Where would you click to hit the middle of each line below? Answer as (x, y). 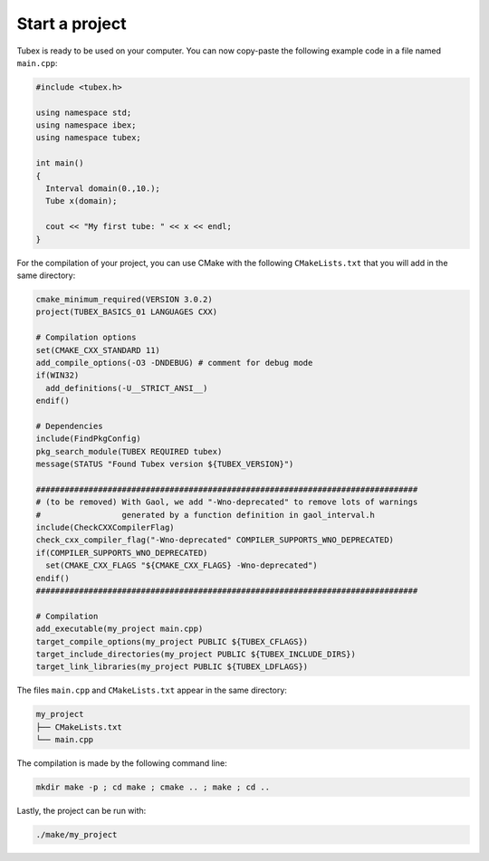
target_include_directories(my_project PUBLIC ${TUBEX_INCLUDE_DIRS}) (196, 654)
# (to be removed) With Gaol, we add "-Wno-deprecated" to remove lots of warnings (227, 502)
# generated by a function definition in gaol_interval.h (206, 515)
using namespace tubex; (89, 138)
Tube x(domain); (81, 201)
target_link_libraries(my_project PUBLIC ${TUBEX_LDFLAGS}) (172, 667)
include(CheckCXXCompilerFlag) (105, 527)
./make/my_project (77, 834)
